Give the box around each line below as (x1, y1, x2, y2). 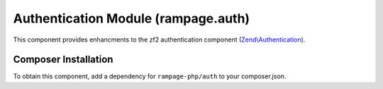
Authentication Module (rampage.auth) (13, 11, 250, 26)
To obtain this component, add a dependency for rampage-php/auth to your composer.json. (13, 72, 287, 81)
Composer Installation (13, 54, 113, 66)
